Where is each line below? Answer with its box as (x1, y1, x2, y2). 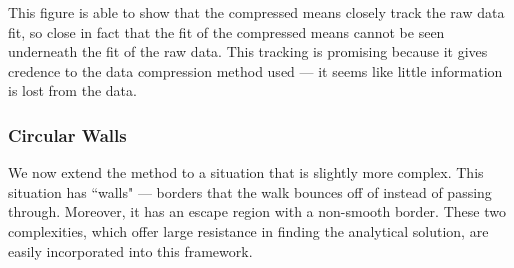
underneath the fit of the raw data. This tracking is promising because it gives (8, 41, 488, 62)
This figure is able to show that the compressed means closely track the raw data (8, 2, 505, 22)
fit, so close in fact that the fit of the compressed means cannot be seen (8, 21, 445, 42)
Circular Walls (8, 122, 127, 147)
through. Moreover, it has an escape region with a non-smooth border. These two (8, 201, 506, 222)
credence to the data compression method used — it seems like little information (8, 60, 503, 81)
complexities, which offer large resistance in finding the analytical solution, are (8, 220, 489, 241)
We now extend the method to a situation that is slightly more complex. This (8, 162, 484, 183)
